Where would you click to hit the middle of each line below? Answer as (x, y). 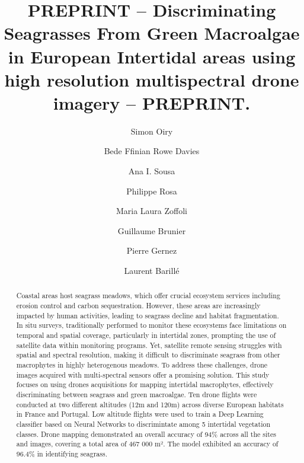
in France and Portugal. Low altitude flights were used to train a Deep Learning (140, 414)
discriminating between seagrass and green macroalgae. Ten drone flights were (137, 394)
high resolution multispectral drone (152, 79)
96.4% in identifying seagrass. (62, 453)
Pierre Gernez (152, 250)
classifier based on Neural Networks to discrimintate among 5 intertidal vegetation (143, 424)
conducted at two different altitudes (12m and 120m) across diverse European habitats (150, 404)
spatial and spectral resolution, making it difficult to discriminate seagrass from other (148, 355)
